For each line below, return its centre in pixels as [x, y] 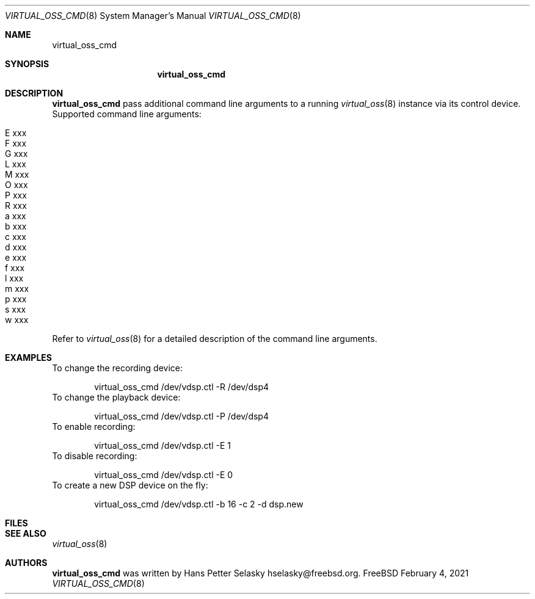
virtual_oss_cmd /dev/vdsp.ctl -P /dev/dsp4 [181, 416]
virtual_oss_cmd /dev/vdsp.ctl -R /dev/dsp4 [182, 387]
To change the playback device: [116, 397]
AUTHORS [26, 563]
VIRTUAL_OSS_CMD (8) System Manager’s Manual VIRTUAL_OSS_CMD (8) [153, 16]
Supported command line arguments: [127, 114]
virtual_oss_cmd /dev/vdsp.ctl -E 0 [164, 475]
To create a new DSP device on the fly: [130, 485]
